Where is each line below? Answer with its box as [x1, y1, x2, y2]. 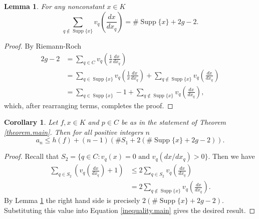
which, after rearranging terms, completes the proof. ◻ [4, 100, 173, 110]
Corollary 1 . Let [4, 117, 58, 127]
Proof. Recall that [4, 151, 59, 161]
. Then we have [208, 151, 255, 161]
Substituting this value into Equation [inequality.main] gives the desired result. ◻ [4, 205, 255, 215]
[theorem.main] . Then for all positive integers [4, 126, 143, 137]
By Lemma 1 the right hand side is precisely [4, 195, 140, 205]
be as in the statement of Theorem [121, 117, 226, 127]
